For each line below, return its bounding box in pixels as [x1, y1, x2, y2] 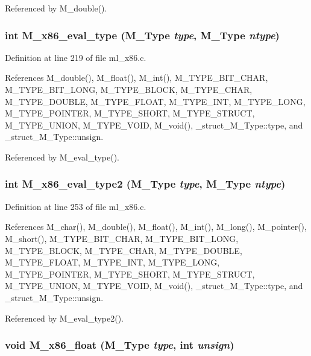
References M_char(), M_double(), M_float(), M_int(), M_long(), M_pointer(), [5, 220, 307, 233]
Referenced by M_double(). [5, 2, 107, 14]
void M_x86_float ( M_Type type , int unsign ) [5, 337, 234, 352]
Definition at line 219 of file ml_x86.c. [5, 51, 146, 63]
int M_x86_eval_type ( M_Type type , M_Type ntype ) [5, 27, 280, 42]
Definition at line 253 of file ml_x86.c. [5, 200, 146, 212]
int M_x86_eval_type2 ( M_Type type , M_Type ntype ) [5, 176, 286, 191]
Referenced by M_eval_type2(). [5, 311, 124, 324]
